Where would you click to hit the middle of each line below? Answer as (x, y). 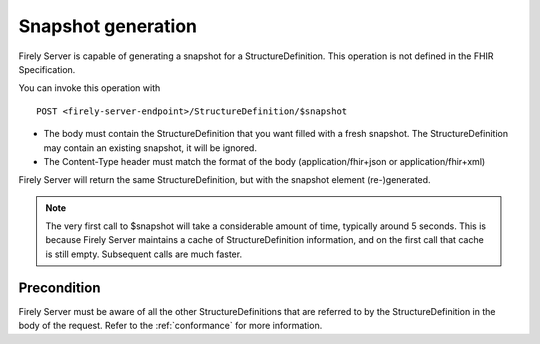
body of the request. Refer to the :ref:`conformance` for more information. (170, 326)
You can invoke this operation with (89, 88)
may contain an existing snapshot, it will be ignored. (150, 147)
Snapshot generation (108, 26)
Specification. (47, 69)
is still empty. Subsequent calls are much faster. (144, 254)
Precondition (59, 287)
